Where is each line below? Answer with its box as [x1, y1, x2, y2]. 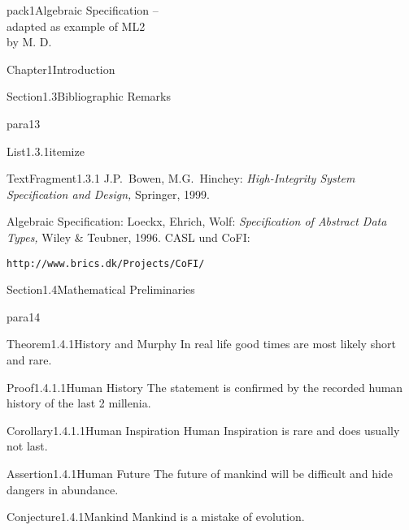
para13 [7, 114, 41, 131]
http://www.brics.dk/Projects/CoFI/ [7, 257, 205, 269]
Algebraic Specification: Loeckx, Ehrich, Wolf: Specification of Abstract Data [7, 213, 387, 230]
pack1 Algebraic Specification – [7, 2, 159, 18]
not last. [7, 437, 48, 455]
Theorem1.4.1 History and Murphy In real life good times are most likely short [7, 335, 396, 352]
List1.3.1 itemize [7, 142, 85, 159]
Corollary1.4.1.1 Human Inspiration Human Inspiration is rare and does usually [7, 421, 400, 438]
